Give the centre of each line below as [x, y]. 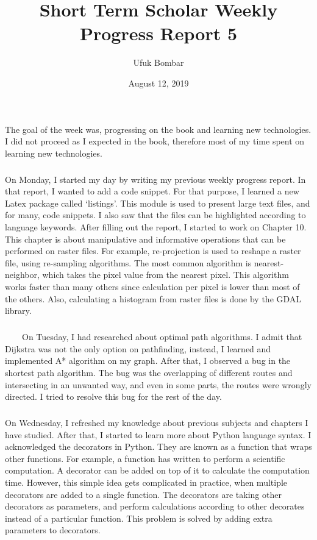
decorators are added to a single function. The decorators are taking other [143, 494]
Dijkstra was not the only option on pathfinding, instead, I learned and [138, 348]
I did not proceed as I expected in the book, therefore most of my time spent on [155, 141]
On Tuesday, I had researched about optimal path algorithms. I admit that [162, 337]
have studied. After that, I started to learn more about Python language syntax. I [158, 434]
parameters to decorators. [53, 530]
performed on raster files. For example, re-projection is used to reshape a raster [153, 251]
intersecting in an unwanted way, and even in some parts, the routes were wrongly [158, 384]
